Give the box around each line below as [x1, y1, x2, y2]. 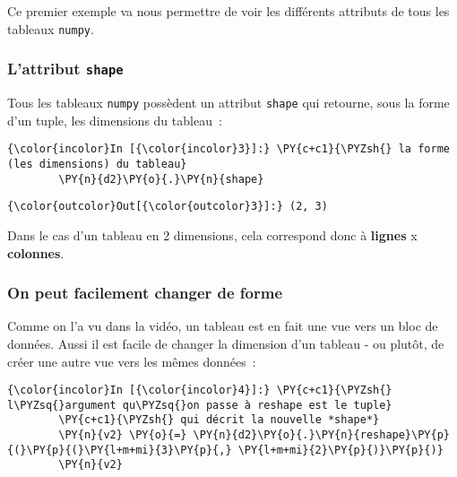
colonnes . [7, 243, 65, 262]
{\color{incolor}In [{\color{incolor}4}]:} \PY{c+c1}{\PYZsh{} [7, 384, 392, 397]
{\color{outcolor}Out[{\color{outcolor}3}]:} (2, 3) [7, 200, 328, 213]
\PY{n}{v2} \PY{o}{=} [58, 429, 187, 442]
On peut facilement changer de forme [7, 282, 283, 304]
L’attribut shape [7, 57, 124, 80]
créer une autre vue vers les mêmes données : [7, 351, 256, 370]
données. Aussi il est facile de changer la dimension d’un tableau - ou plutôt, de [7, 334, 444, 352]
